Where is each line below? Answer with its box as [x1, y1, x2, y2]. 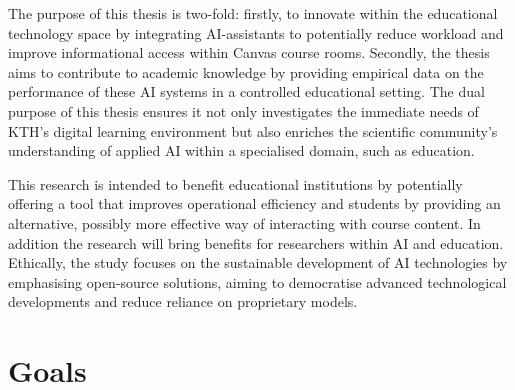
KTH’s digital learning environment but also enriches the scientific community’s [8, 120, 498, 141]
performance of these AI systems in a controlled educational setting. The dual [8, 81, 485, 102]
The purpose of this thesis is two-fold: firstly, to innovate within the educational [8, 3, 498, 23]
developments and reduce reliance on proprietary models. [8, 291, 358, 312]
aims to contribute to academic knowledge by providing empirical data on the [8, 61, 484, 82]
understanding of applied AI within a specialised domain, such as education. [8, 140, 475, 161]
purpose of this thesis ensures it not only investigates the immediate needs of [8, 100, 479, 121]
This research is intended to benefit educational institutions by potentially [8, 173, 463, 194]
